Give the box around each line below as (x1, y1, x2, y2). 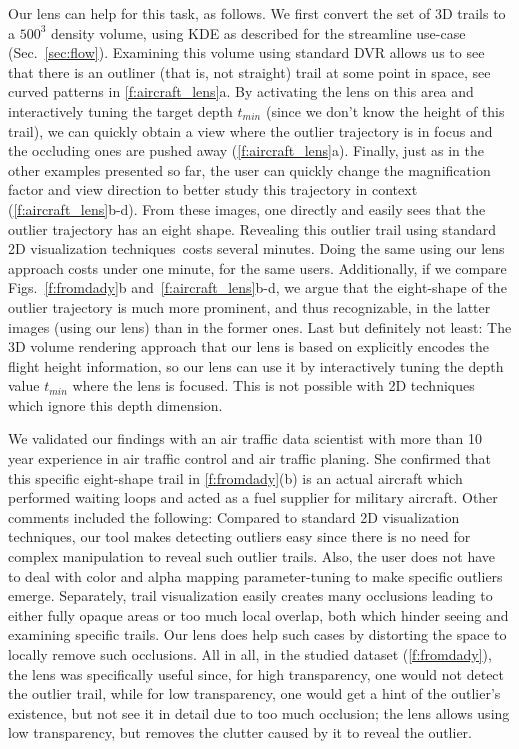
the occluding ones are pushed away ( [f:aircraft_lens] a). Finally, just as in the (8, 140, 484, 161)
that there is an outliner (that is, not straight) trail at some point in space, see (8, 61, 491, 82)
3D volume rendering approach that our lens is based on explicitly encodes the (8, 336, 489, 357)
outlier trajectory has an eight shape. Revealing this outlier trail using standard (8, 218, 497, 239)
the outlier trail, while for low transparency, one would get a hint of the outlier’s (8, 683, 501, 704)
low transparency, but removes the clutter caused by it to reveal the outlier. (8, 722, 473, 743)
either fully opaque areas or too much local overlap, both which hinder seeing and (8, 604, 509, 625)
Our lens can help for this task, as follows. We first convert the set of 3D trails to (8, 3, 506, 23)
